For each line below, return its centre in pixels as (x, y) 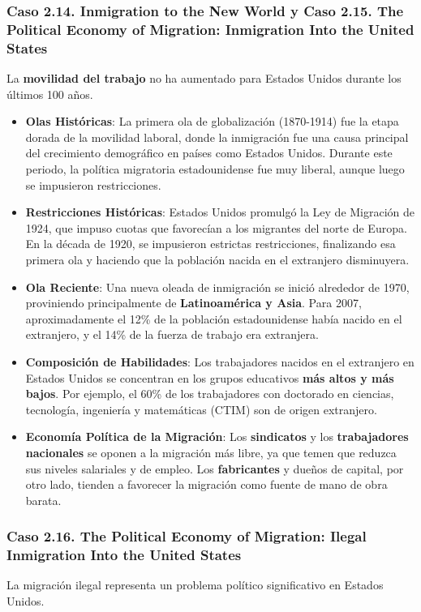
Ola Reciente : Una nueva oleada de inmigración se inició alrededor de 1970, (217, 287)
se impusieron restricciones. (93, 184)
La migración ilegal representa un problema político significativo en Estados (195, 585)
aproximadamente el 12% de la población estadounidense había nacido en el (214, 318)
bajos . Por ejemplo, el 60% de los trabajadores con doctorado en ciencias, (210, 394)
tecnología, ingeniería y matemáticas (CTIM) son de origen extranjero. (201, 409)
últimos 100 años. (50, 94)
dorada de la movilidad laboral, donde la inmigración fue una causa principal (217, 137)
